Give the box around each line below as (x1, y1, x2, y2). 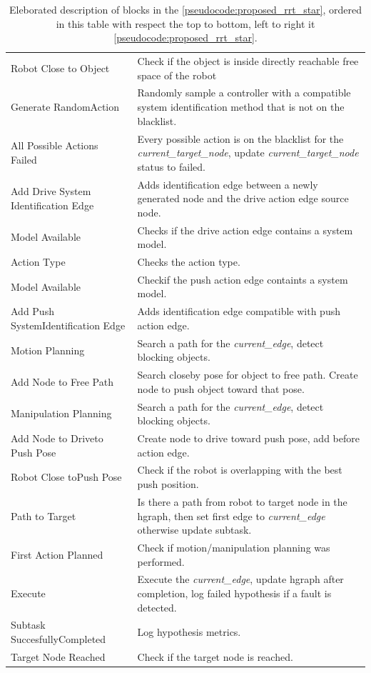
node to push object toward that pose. (137, 381, 305, 396)
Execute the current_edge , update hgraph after (137, 572, 344, 587)
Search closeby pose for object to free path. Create (137, 367, 358, 382)
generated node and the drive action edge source (137, 191, 349, 206)
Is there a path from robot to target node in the (137, 494, 347, 509)
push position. (137, 477, 199, 492)
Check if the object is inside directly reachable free (137, 54, 359, 69)
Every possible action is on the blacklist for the (137, 131, 344, 146)
